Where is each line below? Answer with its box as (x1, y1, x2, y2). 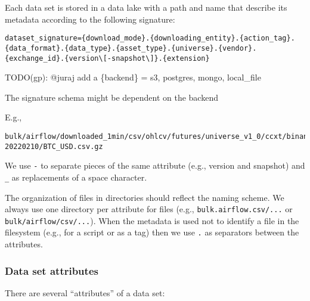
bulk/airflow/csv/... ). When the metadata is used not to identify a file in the (5, 214, 299, 226)
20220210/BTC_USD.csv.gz (5, 142, 103, 151)
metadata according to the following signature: (5, 13, 175, 25)
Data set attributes (5, 263, 98, 278)
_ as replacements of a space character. (5, 170, 147, 183)
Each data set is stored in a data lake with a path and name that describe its (5, 1, 287, 13)
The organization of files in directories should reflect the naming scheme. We (5, 191, 284, 203)
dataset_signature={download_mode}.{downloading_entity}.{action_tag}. (5, 34, 295, 43)
